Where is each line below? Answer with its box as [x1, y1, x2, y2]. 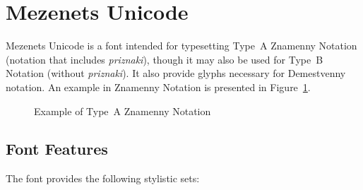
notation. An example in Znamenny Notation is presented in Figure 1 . [6, 79, 311, 94]
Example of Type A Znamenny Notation [34, 103, 211, 118]
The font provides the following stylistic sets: [6, 171, 200, 186]
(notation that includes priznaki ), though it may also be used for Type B [6, 52, 323, 66]
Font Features [6, 138, 108, 160]
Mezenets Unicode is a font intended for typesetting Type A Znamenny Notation [6, 38, 357, 53]
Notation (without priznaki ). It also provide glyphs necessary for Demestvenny [6, 66, 346, 81]
